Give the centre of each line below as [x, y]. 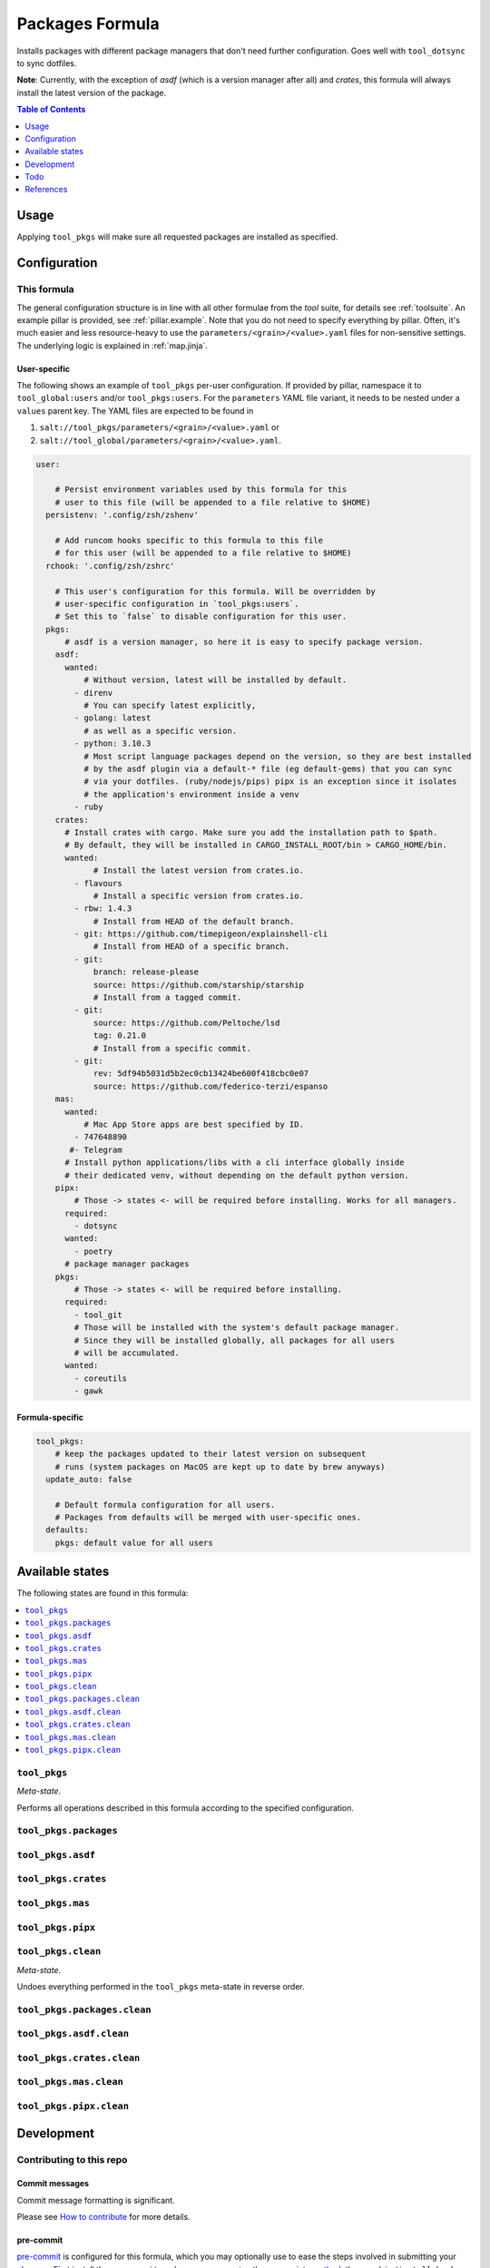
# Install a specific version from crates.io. [198, 895]
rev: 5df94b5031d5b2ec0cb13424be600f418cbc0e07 [201, 1074]
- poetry [93, 1251]
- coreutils [100, 1378]
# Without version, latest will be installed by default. [215, 680]
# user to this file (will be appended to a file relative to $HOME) [213, 502]
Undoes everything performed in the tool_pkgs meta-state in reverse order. [161, 1986]
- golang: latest [113, 718]
